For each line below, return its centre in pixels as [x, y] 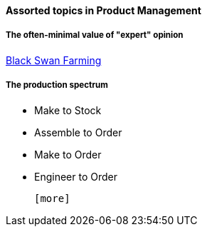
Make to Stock [68, 110]
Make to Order [68, 154]
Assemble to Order [78, 132]
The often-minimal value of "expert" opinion [95, 35]
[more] [52, 198]
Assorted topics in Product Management [103, 10]
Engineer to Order [76, 176]
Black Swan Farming [54, 60]
